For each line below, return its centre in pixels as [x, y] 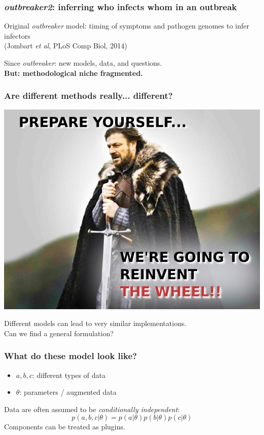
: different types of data [69, 375]
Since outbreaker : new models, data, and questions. [83, 63]
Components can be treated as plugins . [65, 427]
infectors [17, 35]
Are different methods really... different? [89, 96]
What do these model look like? [71, 356]
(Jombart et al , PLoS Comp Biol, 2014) [66, 46]
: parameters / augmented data [68, 392]
